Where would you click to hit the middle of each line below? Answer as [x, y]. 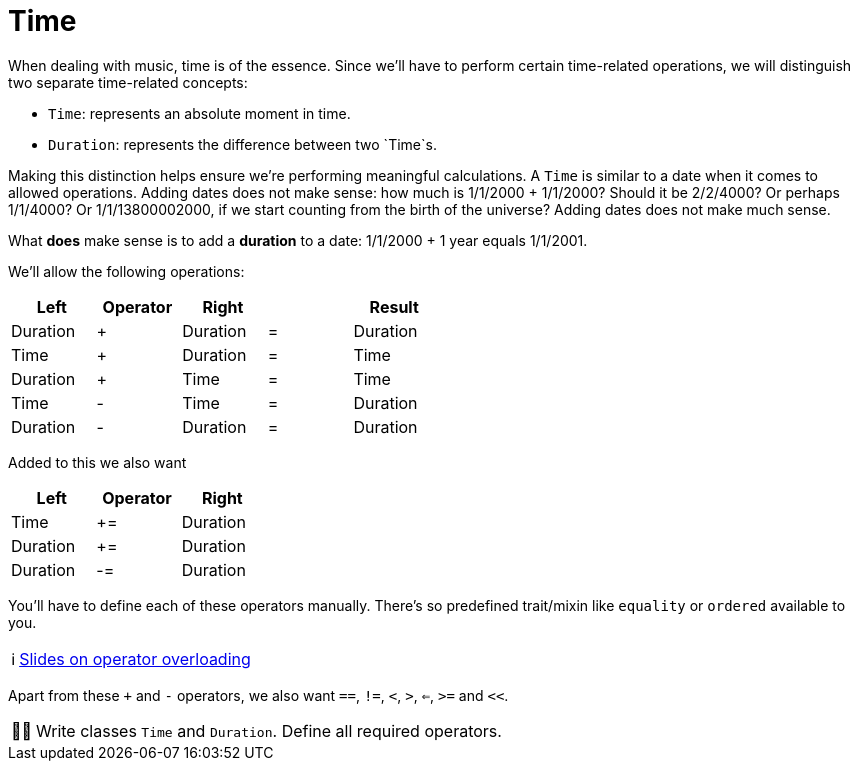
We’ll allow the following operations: [126, 271]
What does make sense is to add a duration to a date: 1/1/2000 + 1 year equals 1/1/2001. [298, 240]
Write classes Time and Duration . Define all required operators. [269, 730]
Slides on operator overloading [135, 658]
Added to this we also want [97, 462]
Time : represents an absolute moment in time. [199, 113]
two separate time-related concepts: [128, 82]
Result [394, 306]
